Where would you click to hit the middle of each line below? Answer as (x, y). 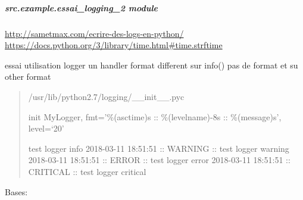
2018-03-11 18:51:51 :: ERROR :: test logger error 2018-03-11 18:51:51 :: (159, 160)
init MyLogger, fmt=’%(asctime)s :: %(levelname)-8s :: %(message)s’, (155, 116)
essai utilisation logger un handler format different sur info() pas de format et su (151, 65)
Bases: (16, 191)
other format (28, 76)
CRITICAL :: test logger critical (87, 171)
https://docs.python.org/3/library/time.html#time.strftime (114, 45)
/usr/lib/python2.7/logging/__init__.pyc (106, 96)
